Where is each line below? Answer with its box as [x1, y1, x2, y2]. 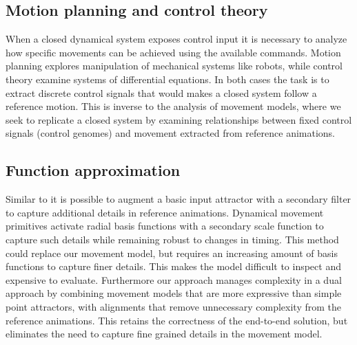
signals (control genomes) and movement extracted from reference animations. [6, 126, 336, 140]
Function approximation [6, 159, 181, 181]
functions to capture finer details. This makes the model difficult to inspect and [6, 259, 341, 274]
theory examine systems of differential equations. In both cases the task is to [6, 71, 329, 86]
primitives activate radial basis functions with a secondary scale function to [6, 219, 324, 233]
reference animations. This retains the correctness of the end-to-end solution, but [6, 313, 348, 327]
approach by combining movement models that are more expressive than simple [6, 286, 342, 300]
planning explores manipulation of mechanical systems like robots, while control [6, 58, 343, 73]
